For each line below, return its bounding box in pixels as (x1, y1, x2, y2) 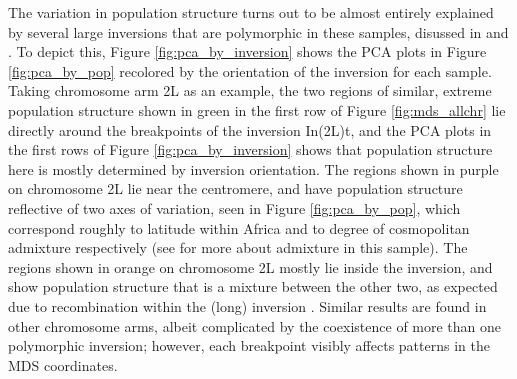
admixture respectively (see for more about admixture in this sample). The (8, 237, 468, 258)
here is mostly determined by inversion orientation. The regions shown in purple (8, 158, 499, 179)
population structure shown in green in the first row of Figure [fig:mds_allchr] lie (8, 99, 506, 120)
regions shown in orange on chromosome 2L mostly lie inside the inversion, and (8, 256, 493, 277)
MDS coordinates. (8, 354, 118, 375)
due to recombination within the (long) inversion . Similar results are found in (8, 295, 487, 316)
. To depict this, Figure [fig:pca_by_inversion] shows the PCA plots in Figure (8, 41, 487, 62)
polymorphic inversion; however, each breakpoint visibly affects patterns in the (8, 335, 490, 356)
